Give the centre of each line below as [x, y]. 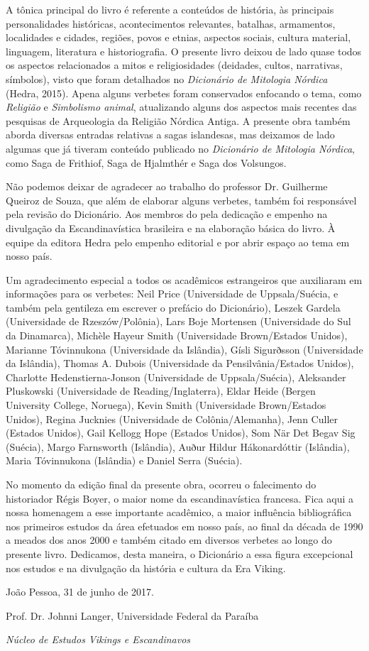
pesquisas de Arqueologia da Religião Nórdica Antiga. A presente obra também [178, 120]
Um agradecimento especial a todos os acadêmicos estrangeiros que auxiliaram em [184, 279]
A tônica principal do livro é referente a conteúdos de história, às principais [170, 9]
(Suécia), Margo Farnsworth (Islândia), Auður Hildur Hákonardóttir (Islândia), [178, 446]
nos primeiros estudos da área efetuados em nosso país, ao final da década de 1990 [184, 526]
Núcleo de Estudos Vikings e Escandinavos [98, 639]
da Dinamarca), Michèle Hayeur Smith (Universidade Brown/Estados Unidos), [177, 335]
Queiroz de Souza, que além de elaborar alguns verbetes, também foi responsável [181, 200]
